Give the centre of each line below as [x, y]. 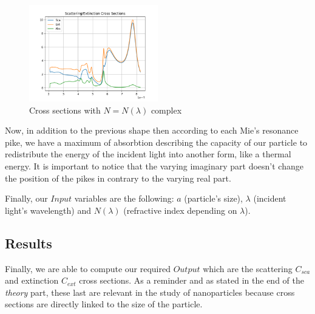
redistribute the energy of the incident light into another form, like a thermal [148, 154]
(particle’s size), [213, 198]
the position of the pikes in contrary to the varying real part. [118, 178]
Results [29, 243]
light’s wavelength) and [48, 210]
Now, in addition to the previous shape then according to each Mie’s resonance [152, 130]
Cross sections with [65, 110]
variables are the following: [124, 198]
